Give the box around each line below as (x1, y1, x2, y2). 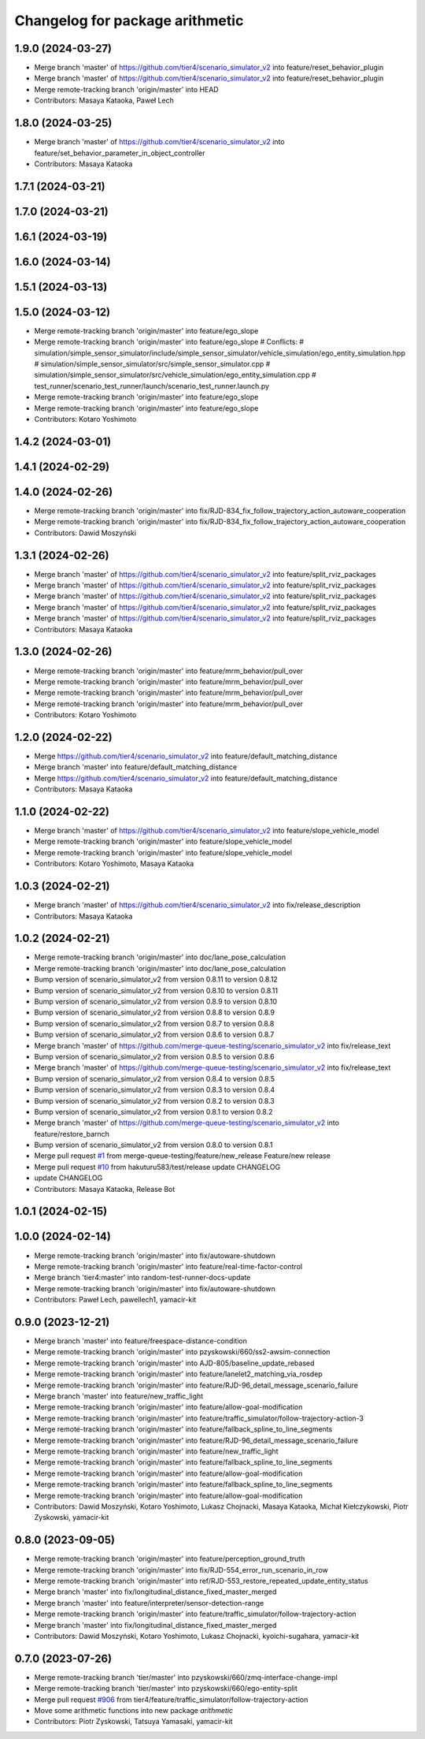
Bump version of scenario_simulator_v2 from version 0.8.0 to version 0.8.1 (34, 1140, 273, 1150)
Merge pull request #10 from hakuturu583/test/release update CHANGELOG (34, 1162, 281, 1171)
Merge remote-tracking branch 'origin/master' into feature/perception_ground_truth (34, 1554, 305, 1564)
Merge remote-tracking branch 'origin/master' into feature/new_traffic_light (34, 1447, 279, 1456)
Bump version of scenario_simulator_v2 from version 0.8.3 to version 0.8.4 (34, 1085, 275, 1095)
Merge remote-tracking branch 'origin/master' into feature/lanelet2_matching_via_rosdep (34, 1369, 323, 1379)
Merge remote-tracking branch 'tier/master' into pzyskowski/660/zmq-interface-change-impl (34, 1672, 338, 1682)
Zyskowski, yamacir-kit (34, 1513, 109, 1522)
